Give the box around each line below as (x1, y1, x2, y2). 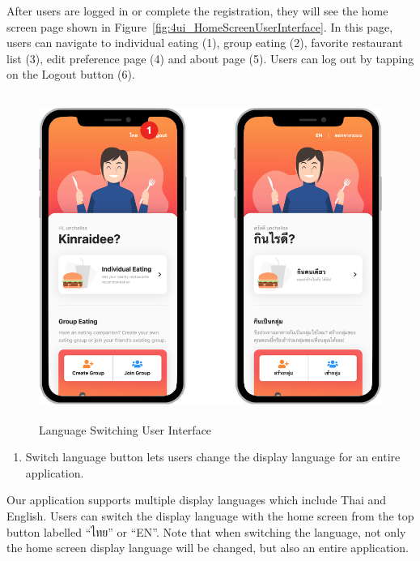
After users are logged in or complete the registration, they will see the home (6, 2, 388, 19)
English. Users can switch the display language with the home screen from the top (6, 507, 414, 524)
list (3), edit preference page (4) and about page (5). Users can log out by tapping (6, 49, 414, 66)
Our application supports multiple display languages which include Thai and (6, 491, 387, 508)
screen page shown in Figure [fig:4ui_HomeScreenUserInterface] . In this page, (6, 18, 393, 35)
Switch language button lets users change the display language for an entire (25, 448, 401, 465)
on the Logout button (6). (6, 66, 135, 83)
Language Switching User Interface (39, 421, 212, 438)
